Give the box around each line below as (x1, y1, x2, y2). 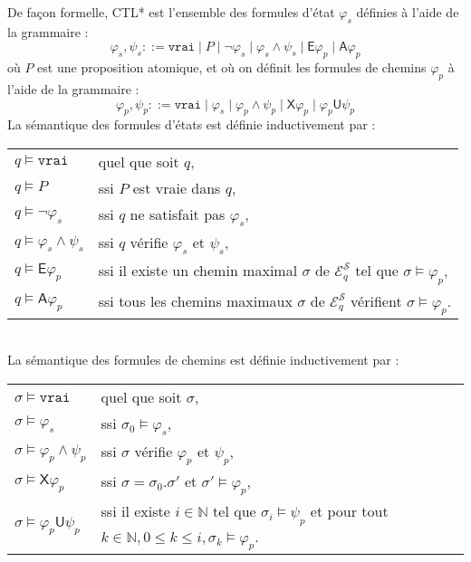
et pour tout (310, 500, 389, 522)
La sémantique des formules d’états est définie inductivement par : (7, 115, 376, 134)
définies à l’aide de (356, 3, 459, 21)
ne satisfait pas (130, 203, 226, 224)
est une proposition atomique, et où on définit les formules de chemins (37, 58, 427, 77)
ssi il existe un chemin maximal (98, 260, 298, 281)
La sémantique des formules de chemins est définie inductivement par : (7, 350, 399, 369)
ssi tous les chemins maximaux (98, 290, 293, 311)
